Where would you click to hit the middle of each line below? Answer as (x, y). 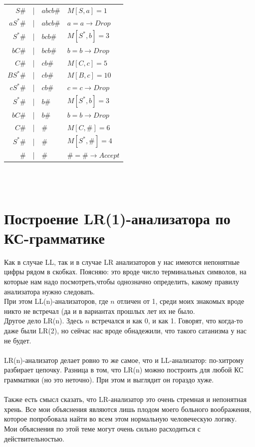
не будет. (18, 340)
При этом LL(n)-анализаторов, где (56, 301)
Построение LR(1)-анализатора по (117, 218)
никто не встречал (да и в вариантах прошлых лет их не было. (100, 311)
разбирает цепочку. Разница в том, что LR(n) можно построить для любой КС (124, 370)
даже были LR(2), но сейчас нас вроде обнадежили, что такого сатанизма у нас (125, 330)
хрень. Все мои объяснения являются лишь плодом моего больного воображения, (128, 409)
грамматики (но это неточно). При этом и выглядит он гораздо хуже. (109, 379)
